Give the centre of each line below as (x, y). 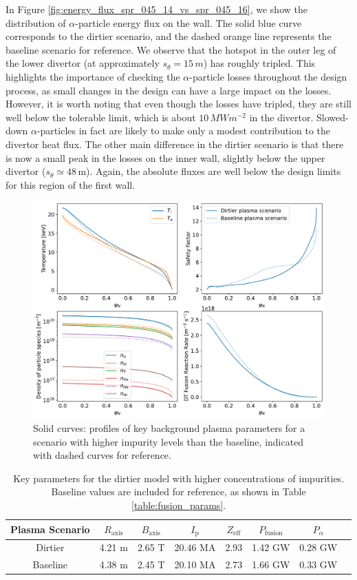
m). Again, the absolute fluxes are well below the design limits (209, 171)
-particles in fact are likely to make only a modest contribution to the (184, 131)
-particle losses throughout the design (268, 76)
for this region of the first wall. (71, 184)
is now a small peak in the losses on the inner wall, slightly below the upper (165, 157)
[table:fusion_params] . (179, 505)
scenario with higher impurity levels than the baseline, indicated (169, 441)
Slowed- (333, 117)
